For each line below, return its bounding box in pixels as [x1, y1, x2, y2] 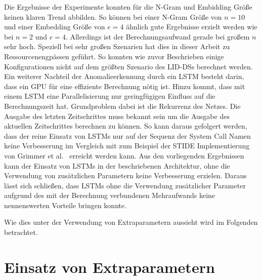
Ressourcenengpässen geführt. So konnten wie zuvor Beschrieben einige [4, 51, 224, 61]
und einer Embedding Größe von [4, 21, 105, 32]
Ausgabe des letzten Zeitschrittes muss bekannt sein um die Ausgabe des [4, 110, 230, 121]
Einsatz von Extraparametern [4, 256, 215, 277]
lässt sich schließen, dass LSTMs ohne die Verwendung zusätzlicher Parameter [4, 180, 246, 190]
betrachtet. [4, 227, 38, 237]
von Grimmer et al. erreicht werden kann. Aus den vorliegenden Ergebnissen [4, 150, 244, 161]
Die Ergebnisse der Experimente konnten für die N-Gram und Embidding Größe [4, 2, 252, 12]
